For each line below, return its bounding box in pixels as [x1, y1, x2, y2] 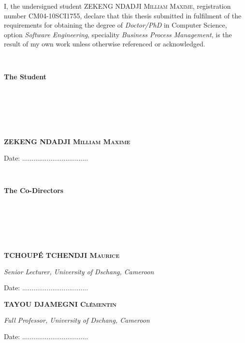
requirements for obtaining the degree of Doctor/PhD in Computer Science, [4, 20, 227, 30]
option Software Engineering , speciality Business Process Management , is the [4, 29, 232, 39]
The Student [4, 71, 47, 81]
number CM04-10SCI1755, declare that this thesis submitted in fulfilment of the [4, 10, 242, 20]
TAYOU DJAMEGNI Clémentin [4, 298, 117, 309]
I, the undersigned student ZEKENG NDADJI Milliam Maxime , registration [4, 1, 231, 11]
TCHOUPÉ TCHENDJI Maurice [4, 250, 119, 260]
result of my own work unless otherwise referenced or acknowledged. [4, 39, 205, 49]
